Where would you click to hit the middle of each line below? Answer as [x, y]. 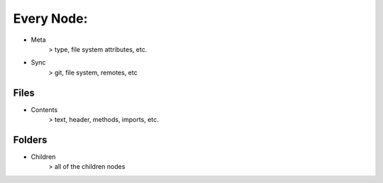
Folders [30, 139]
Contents [44, 109]
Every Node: [50, 18]
